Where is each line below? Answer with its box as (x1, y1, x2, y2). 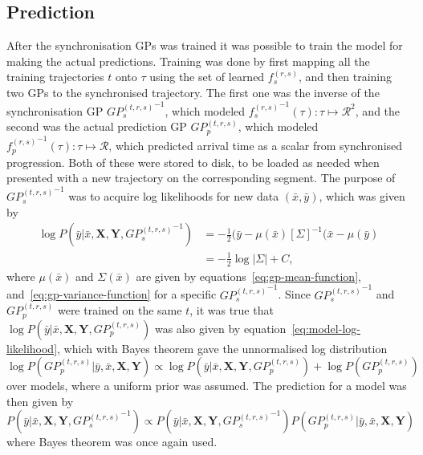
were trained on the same (57, 302, 182, 319)
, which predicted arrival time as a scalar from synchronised (108, 137, 403, 154)
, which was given (319, 188, 405, 205)
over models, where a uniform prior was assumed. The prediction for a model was (6, 377, 407, 394)
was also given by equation (154, 319, 287, 336)
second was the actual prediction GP (6, 118, 187, 135)
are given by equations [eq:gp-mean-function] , (136, 267, 361, 284)
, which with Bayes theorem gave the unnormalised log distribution (57, 339, 388, 356)
